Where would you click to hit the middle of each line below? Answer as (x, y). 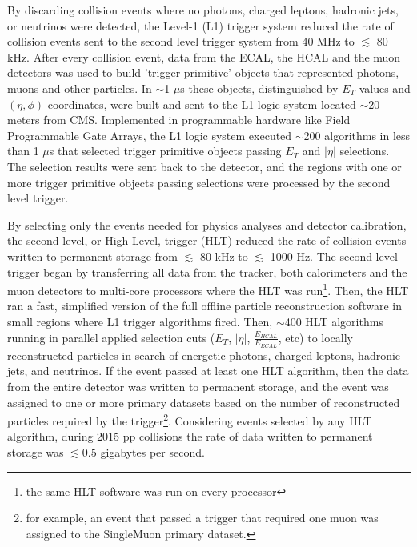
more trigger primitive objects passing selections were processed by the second (199, 182)
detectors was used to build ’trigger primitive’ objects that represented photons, (203, 72)
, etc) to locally (315, 337)
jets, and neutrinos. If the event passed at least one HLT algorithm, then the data (208, 371)
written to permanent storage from (92, 256)
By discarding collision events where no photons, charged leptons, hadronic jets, (203, 10)
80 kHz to (224, 256)
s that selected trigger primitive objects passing (165, 151)
